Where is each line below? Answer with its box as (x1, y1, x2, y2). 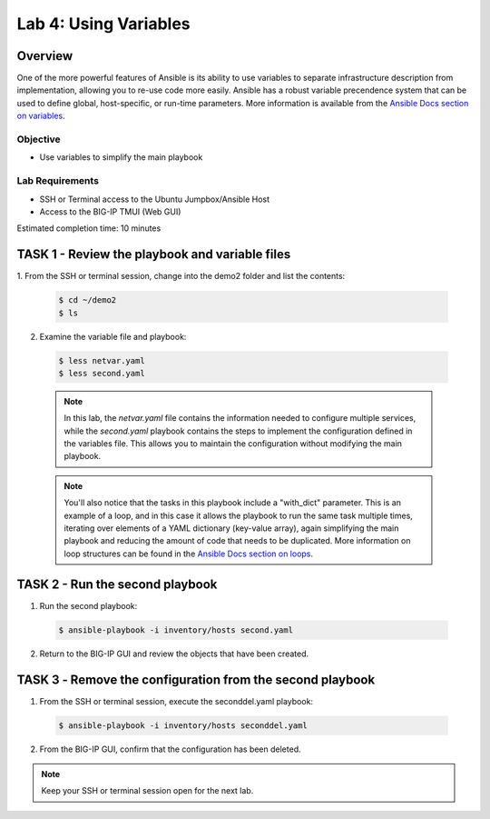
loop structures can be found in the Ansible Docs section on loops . (64, 548, 313, 559)
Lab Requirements (16, 175, 100, 187)
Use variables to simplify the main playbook (39, 152, 203, 163)
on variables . (16, 110, 65, 122)
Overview (16, 48, 73, 64)
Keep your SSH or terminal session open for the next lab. (41, 785, 254, 796)
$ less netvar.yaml (58, 355, 145, 365)
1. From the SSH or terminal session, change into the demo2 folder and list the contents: (16, 271, 346, 282)
